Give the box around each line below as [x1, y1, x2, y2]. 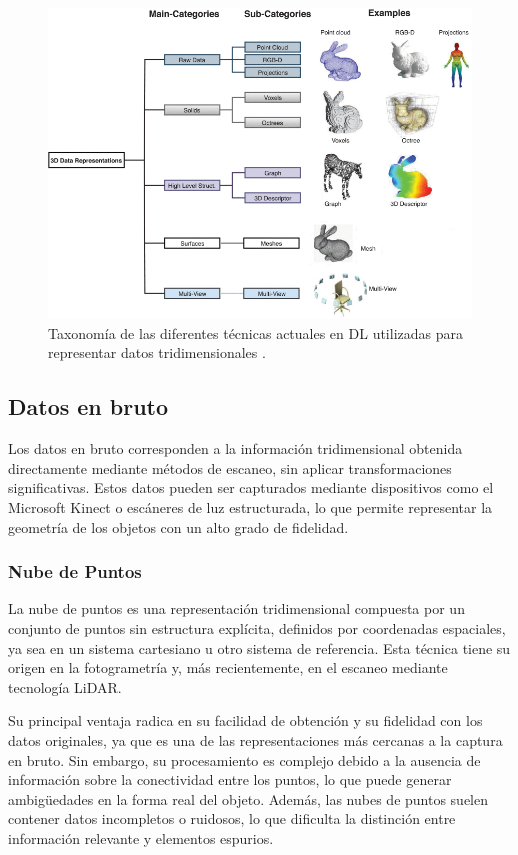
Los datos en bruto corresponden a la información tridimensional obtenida [8, 438, 463, 459]
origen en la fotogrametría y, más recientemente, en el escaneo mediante [8, 657, 448, 678]
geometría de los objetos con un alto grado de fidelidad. [8, 516, 349, 537]
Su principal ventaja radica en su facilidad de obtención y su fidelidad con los [8, 710, 483, 731]
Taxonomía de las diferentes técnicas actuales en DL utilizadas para [48, 322, 463, 343]
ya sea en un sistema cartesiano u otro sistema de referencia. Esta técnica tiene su [8, 637, 511, 658]
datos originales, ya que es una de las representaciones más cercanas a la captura [8, 730, 503, 750]
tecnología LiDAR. [8, 676, 122, 697]
